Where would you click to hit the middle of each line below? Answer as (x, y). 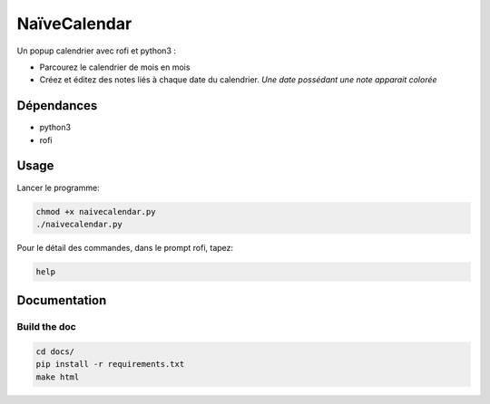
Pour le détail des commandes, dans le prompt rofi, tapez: (125, 247)
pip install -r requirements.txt (110, 364)
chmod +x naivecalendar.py (96, 212)
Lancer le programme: (58, 188)
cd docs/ (55, 352)
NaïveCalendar (74, 24)
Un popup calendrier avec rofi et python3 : (96, 51)
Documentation (62, 300)
